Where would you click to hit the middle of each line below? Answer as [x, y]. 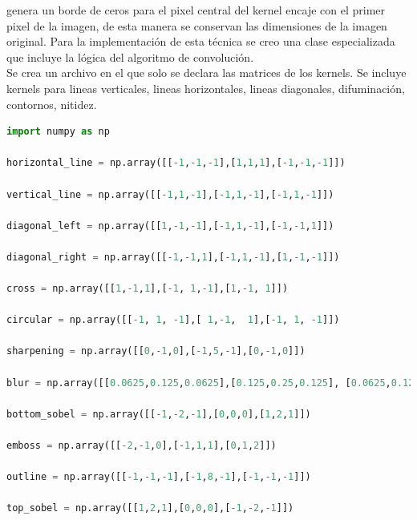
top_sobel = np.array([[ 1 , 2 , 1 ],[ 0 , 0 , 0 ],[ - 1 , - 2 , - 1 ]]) [150, 508]
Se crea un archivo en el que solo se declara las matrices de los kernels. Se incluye [206, 73]
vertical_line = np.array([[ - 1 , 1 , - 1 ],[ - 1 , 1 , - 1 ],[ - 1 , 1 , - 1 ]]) [170, 194]
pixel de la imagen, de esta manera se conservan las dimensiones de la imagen [197, 25]
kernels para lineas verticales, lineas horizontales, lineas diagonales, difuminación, [206, 88]
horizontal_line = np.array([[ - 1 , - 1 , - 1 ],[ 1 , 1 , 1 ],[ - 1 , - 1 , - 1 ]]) [176, 163]
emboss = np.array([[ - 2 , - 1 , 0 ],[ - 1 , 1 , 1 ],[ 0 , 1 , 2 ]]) [142, 446]
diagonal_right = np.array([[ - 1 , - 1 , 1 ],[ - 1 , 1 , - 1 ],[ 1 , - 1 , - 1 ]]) [173, 257]
